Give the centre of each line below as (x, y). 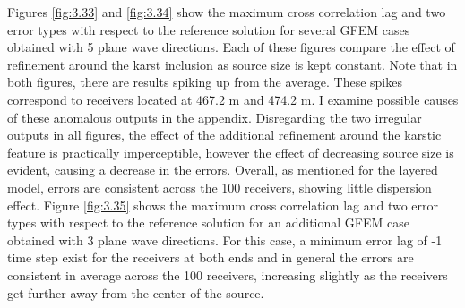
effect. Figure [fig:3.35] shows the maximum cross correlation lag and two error (223, 205)
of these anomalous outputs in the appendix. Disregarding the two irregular (215, 117)
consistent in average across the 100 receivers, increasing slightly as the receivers (228, 274)
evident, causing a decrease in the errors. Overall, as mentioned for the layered (223, 170)
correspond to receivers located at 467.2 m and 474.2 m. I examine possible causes (233, 99)
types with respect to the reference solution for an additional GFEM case (208, 222)
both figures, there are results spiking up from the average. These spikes (205, 82)
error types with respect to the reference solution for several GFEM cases (209, 29)
